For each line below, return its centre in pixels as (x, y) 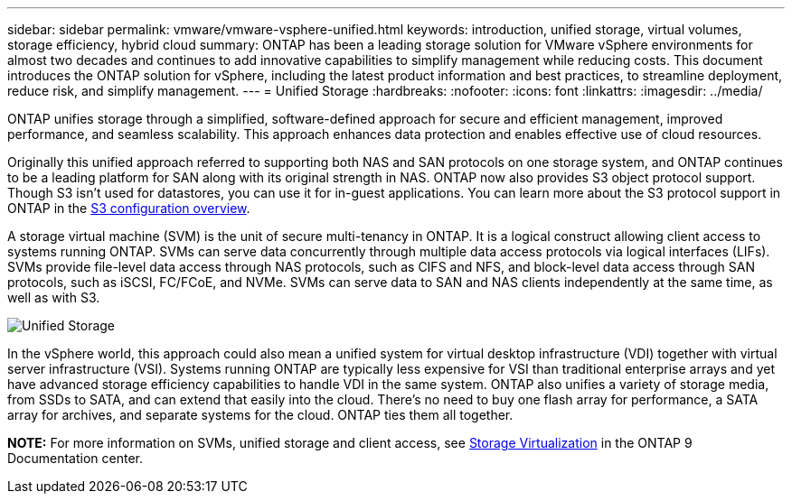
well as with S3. (54, 297)
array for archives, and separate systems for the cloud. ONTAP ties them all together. (260, 415)
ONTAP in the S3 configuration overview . (129, 208)
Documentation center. (75, 458)
